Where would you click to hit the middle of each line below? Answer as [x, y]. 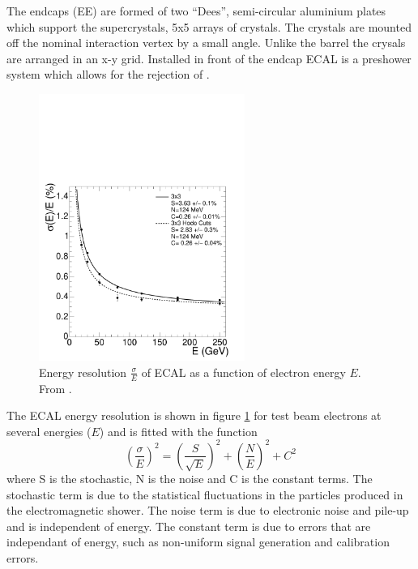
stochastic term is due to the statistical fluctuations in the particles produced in [205, 494]
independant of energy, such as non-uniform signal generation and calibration [198, 542]
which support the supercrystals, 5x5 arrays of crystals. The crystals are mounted [209, 26]
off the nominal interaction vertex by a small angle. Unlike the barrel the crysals [206, 43]
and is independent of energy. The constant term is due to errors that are [189, 526]
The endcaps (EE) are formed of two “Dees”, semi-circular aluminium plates [196, 11]
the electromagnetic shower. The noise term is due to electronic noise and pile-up [208, 510]
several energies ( [49, 431]
